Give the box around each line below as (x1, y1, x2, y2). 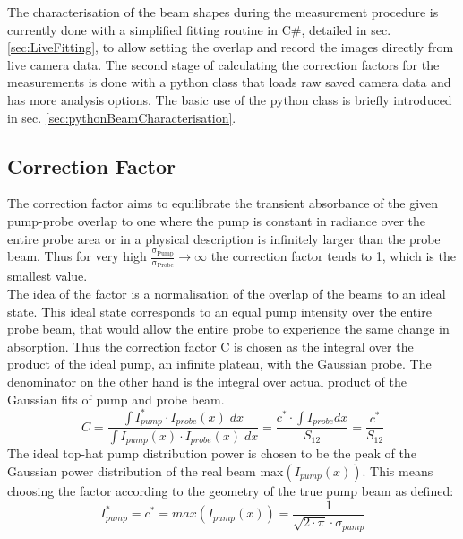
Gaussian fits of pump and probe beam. (7, 389, 225, 408)
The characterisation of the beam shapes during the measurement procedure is (7, 3, 439, 21)
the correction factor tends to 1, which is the (210, 247, 456, 265)
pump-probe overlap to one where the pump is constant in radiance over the (7, 211, 426, 230)
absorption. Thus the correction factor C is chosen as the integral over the (7, 336, 414, 355)
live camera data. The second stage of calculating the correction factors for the (7, 55, 440, 74)
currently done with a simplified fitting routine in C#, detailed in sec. (7, 20, 391, 39)
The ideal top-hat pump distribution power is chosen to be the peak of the (7, 444, 416, 463)
